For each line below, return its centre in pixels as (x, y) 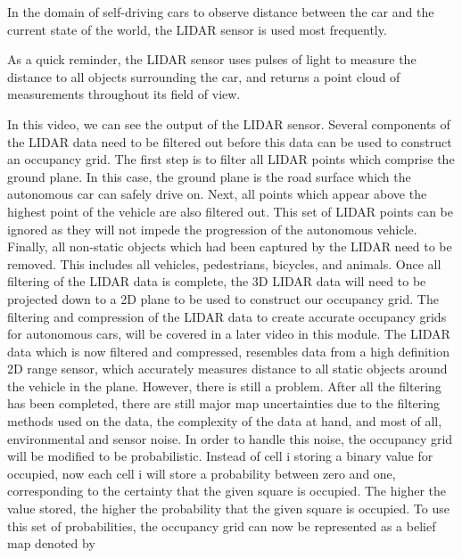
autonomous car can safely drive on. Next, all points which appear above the (217, 194)
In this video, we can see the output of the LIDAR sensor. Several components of (229, 123)
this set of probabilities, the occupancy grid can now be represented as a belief (222, 525)
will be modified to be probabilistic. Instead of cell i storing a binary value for (220, 456)
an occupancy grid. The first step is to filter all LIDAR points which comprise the (231, 159)
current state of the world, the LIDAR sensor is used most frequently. (197, 29)
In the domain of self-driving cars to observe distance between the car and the (221, 12)
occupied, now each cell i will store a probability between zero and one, (202, 473)
